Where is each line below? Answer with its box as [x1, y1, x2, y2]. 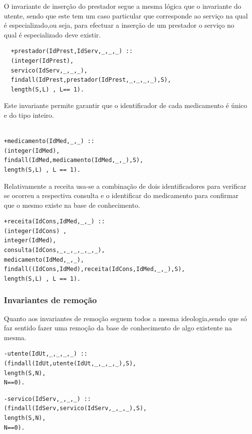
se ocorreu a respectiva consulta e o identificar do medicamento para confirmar [4, 190, 239, 200]
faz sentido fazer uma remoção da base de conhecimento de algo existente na [4, 323, 232, 333]
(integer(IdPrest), [11, 57, 74, 64]
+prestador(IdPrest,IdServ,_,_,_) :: [11, 48, 133, 55]
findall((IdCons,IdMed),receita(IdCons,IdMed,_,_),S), [4, 266, 185, 273]
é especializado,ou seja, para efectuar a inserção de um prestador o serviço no [4, 20, 234, 30]
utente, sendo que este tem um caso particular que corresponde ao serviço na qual [4, 10, 248, 20]
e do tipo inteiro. [4, 109, 54, 120]
